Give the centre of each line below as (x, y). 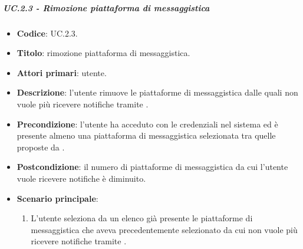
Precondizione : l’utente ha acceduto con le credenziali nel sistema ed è (147, 124)
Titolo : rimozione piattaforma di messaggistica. (103, 53)
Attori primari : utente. (62, 72)
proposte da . (41, 147)
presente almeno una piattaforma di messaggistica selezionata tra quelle (146, 135)
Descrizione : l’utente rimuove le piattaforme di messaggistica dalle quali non (157, 92)
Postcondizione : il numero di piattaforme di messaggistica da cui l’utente (152, 167)
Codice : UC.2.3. (47, 33)
